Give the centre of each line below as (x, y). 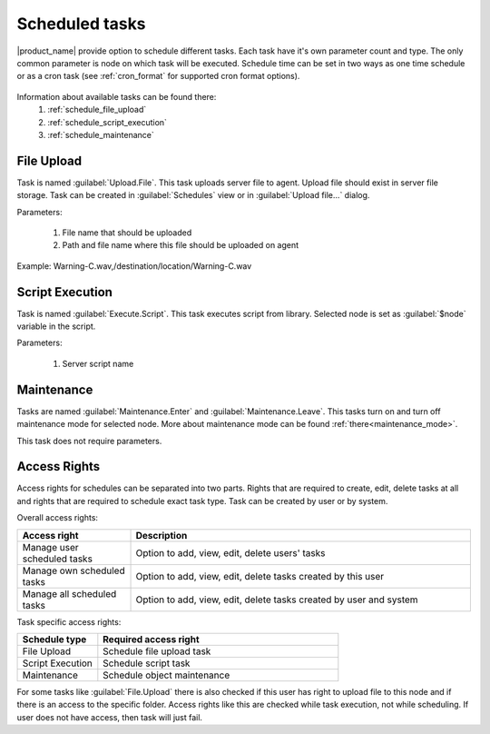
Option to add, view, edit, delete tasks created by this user (260, 576)
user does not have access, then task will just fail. (110, 717)
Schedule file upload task (157, 651)
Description (162, 535)
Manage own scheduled (74, 570)
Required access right (151, 639)
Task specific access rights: (69, 621)
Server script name (98, 363)
